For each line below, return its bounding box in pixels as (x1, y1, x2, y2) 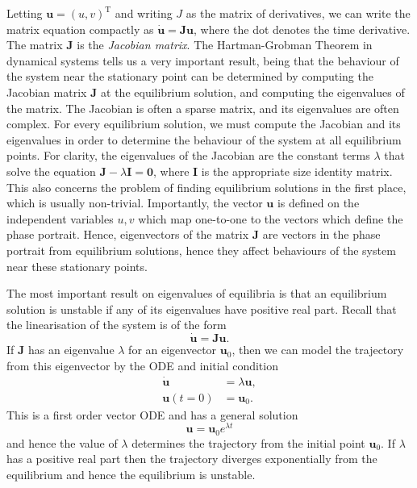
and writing (115, 5, 173, 21)
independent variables (6, 210, 114, 227)
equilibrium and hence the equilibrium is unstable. (6, 465, 256, 482)
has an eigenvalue (27, 341, 115, 358)
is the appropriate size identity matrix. (201, 162, 393, 179)
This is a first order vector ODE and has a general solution (6, 406, 298, 423)
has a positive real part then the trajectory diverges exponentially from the (6, 450, 377, 467)
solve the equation (6, 162, 96, 179)
